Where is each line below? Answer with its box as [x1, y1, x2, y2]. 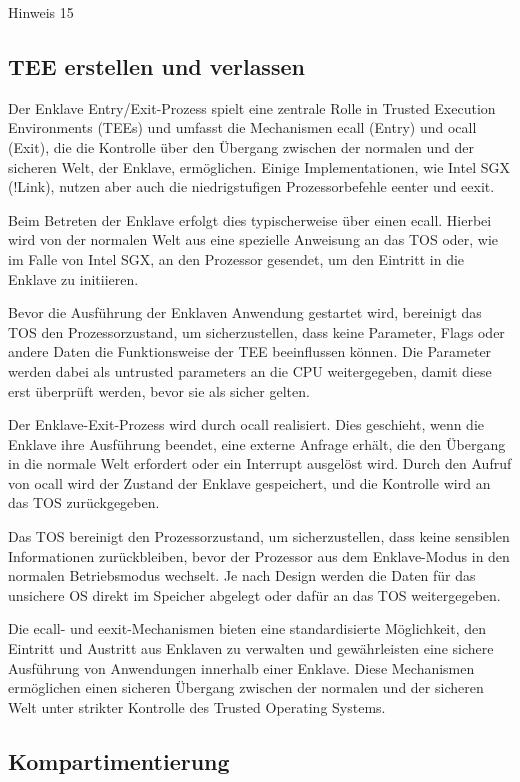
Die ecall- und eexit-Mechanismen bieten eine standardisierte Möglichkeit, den [8, 618, 487, 639]
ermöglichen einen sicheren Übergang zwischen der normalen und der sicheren [8, 677, 484, 698]
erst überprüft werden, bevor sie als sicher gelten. [8, 380, 310, 401]
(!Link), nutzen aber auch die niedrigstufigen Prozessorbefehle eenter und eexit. [8, 176, 495, 197]
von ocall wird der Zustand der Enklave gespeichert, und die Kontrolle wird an [8, 472, 491, 493]
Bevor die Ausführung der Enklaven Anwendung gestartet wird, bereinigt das [8, 302, 482, 323]
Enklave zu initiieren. [8, 268, 139, 289]
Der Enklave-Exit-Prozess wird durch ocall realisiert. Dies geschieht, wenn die [8, 414, 485, 435]
